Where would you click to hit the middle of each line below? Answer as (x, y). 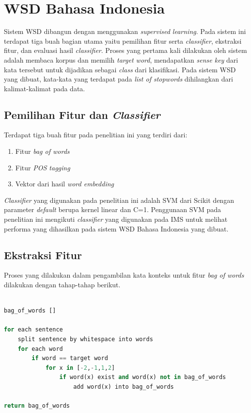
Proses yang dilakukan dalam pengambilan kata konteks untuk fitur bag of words (124, 275)
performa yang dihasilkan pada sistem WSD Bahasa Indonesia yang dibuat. (116, 228)
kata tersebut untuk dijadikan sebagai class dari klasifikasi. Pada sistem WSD (120, 69)
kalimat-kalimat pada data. (45, 88)
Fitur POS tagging (43, 167)
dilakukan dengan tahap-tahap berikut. (62, 285)
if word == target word (70, 358)
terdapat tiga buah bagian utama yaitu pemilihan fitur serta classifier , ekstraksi (123, 41)
